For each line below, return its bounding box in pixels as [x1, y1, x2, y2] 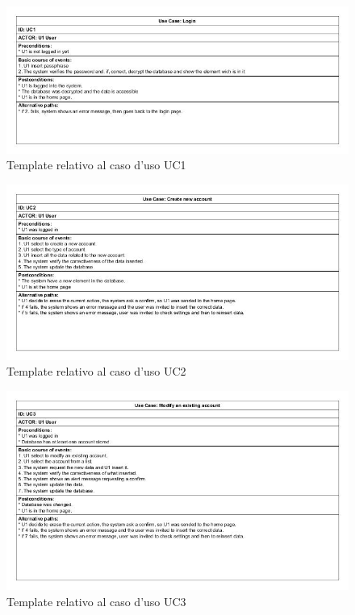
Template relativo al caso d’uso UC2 [6, 363, 186, 380]
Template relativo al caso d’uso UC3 [6, 592, 186, 609]
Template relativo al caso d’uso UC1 [6, 156, 186, 173]
